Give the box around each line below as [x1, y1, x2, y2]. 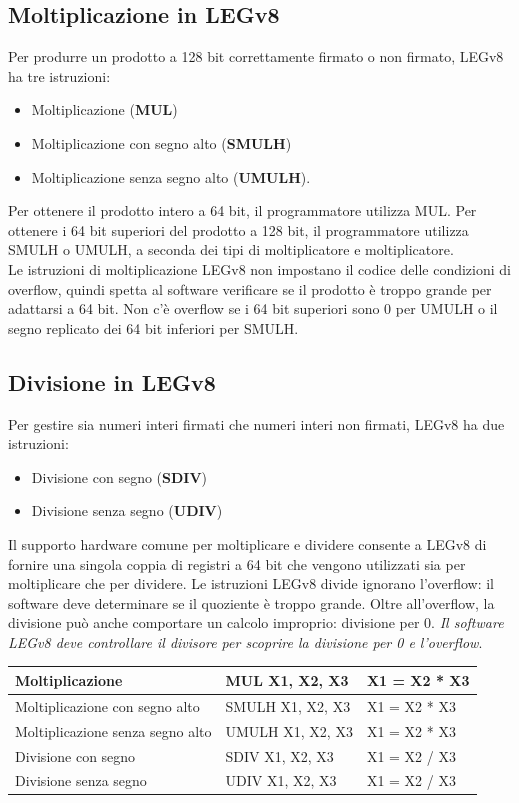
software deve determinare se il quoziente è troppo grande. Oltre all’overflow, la [8, 592, 495, 613]
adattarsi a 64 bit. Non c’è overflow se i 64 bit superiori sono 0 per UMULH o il [8, 298, 498, 319]
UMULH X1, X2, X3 [225, 720, 353, 741]
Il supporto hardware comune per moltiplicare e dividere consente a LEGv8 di [8, 533, 487, 554]
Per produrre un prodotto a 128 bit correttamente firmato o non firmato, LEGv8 [8, 46, 504, 67]
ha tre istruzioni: [8, 65, 111, 86]
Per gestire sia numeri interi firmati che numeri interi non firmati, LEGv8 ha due [8, 413, 505, 434]
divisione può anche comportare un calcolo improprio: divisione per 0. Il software [8, 612, 504, 633]
